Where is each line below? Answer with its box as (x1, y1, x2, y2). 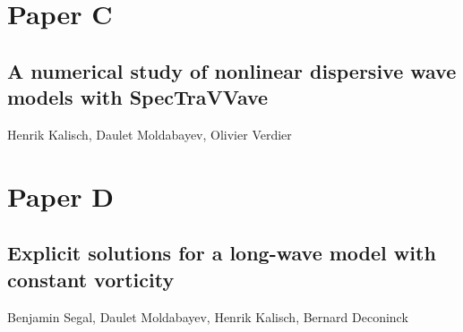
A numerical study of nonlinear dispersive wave (7, 56, 457, 84)
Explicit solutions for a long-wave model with (7, 239, 436, 267)
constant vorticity (7, 265, 175, 293)
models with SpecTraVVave (7, 83, 269, 111)
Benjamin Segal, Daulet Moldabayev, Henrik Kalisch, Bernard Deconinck (7, 307, 408, 326)
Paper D (7, 177, 115, 214)
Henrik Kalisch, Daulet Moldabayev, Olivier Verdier (7, 124, 292, 143)
